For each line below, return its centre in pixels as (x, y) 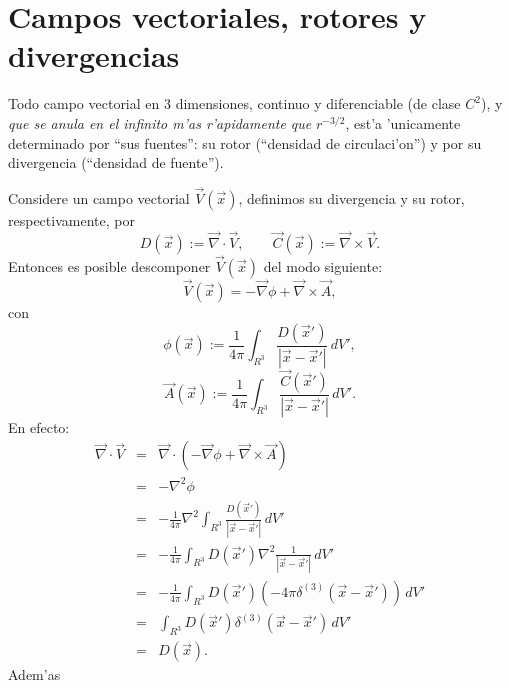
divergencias (94, 55)
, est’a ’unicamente (403, 122)
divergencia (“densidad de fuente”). (116, 162)
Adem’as (34, 674)
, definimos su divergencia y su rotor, (351, 197)
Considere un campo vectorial (99, 197)
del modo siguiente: (323, 265)
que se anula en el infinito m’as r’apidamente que (160, 122)
